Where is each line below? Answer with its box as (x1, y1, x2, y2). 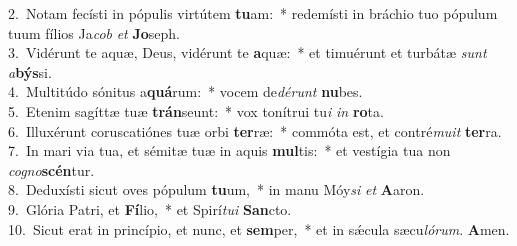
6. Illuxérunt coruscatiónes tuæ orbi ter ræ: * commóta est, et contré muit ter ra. (8, 120, 502, 141)
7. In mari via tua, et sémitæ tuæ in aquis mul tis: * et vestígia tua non (8, 140, 451, 161)
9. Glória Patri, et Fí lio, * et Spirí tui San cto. (8, 198, 292, 219)
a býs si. (8, 61, 52, 82)
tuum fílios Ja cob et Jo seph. (8, 22, 181, 43)
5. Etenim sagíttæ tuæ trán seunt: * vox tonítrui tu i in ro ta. (8, 100, 384, 121)
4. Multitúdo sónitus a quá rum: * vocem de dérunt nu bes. (8, 81, 363, 102)
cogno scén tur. (8, 159, 95, 180)
